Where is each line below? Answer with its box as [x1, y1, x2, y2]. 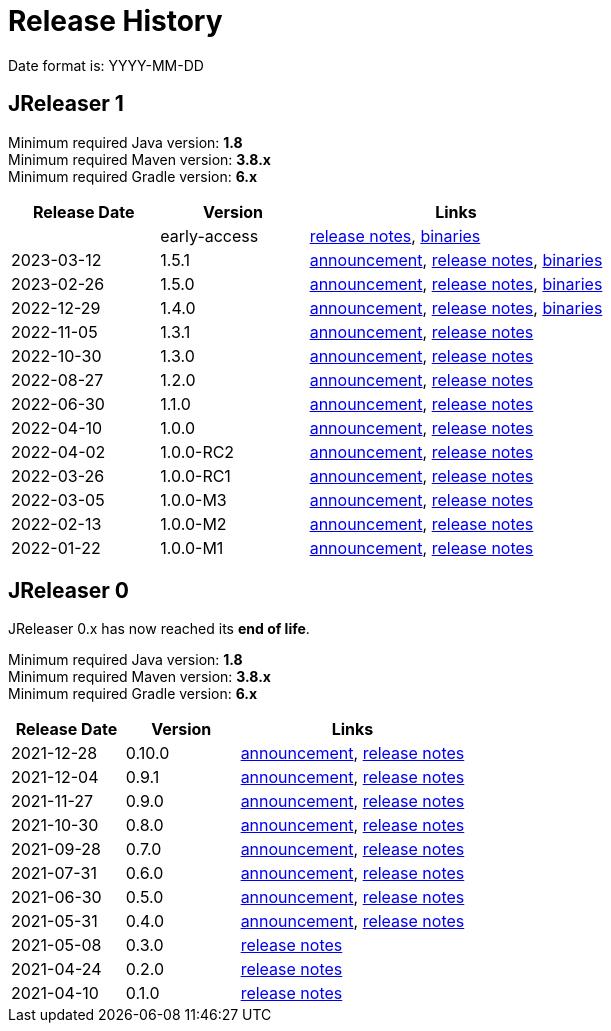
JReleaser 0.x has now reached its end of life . [8, 620, 310, 638]
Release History [8, 4, 223, 38]
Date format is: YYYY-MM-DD [8, 56, 204, 74]
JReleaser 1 [8, 91, 124, 117]
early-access [160, 225, 259, 246]
